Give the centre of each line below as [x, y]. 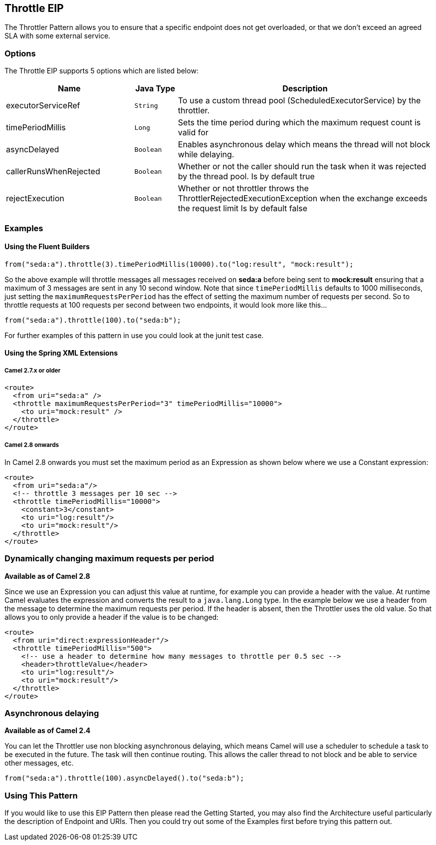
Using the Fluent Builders [47, 247]
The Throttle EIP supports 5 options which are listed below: [102, 71]
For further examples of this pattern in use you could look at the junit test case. [134, 335]
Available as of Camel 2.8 [47, 576]
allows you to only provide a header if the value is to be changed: [112, 617]
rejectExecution [35, 199]
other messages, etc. [39, 763]
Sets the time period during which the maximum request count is [299, 123]
